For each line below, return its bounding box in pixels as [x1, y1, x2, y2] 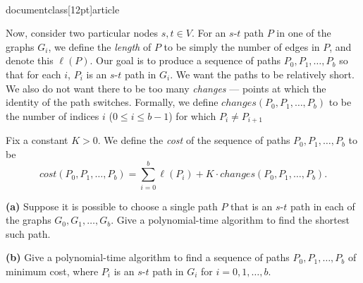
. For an [191, 25, 226, 40]
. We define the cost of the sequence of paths [97, 133, 290, 147]
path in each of [290, 198, 355, 213]
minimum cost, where [6, 263, 99, 278]
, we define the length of [48, 39, 152, 54]
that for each [6, 66, 61, 81]
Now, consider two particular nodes [6, 25, 159, 40]
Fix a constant [6, 133, 68, 147]
